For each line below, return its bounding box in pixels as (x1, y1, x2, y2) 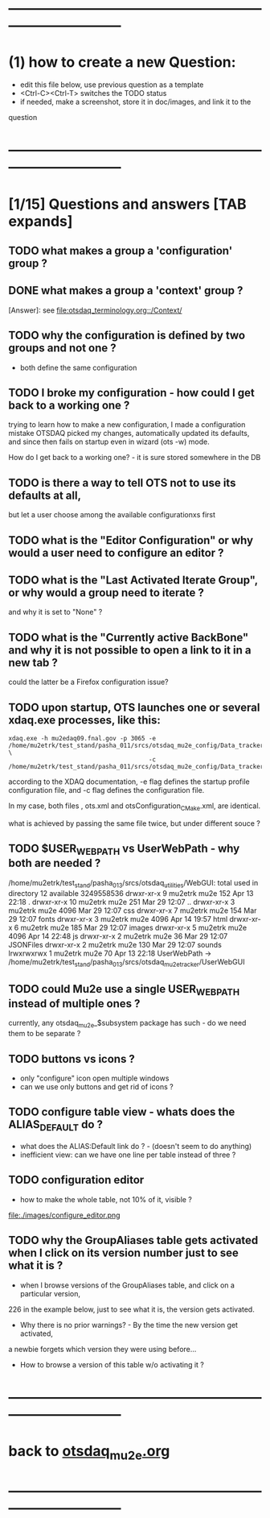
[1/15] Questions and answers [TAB (8, 195, 247, 213)
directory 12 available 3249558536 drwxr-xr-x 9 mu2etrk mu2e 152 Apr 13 (8, 888, 254, 898)
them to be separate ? (8, 1029, 81, 1039)
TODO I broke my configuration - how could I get (8, 386, 255, 400)
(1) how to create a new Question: (8, 53, 236, 72)
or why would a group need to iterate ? (8, 586, 205, 599)
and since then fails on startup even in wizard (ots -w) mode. (8, 437, 211, 446)
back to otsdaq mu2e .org (8, 1441, 170, 1463)
